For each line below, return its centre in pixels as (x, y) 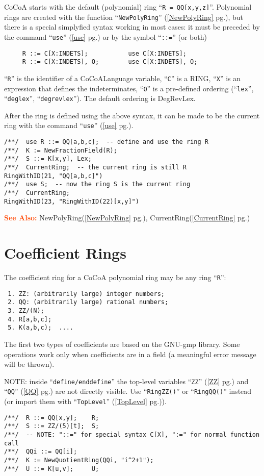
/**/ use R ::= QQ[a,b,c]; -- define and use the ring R (106, 142)
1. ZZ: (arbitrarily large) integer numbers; (86, 294)
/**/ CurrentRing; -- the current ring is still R (95, 168)
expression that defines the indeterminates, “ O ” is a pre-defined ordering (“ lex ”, (129, 88)
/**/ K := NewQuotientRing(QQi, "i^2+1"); (79, 460)
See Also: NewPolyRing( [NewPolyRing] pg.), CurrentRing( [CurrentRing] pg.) (127, 218)
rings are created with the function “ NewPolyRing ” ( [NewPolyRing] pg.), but (124, 17)
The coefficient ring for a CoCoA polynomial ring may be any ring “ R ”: (115, 277)
